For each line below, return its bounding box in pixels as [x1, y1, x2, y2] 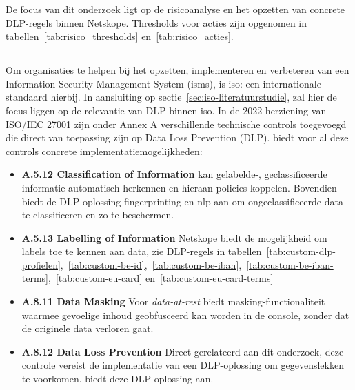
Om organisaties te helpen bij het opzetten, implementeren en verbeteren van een [6, 63, 349, 77]
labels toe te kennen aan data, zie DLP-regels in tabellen [21, 244, 262, 258]
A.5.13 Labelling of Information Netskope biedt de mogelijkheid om [21, 230, 327, 245]
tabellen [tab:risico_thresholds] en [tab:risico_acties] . [6, 29, 234, 43]
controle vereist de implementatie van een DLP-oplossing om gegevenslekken [21, 358, 344, 372]
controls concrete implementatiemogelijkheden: [6, 143, 203, 158]
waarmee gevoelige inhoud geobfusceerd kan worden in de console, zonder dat [21, 307, 349, 322]
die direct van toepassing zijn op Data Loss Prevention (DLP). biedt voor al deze [6, 130, 349, 145]
